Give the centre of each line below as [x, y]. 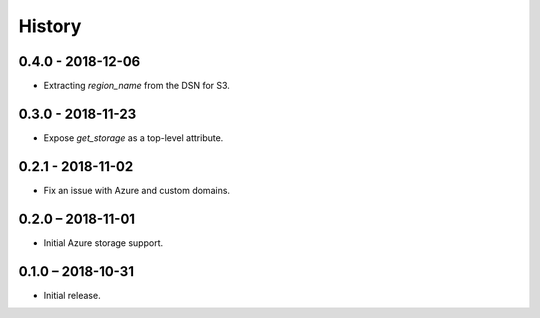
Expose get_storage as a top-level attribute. [133, 137]
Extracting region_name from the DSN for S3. [136, 86]
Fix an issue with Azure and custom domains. [136, 190]
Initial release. [72, 295]
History [50, 26]
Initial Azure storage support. [103, 242]
